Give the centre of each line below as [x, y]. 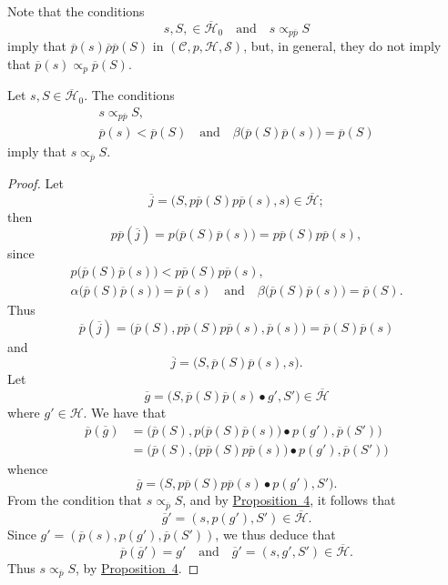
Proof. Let [36, 182]
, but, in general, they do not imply [342, 46]
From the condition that [75, 500]
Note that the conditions [76, 11]
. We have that [125, 413]
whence [28, 468]
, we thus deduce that [275, 535]
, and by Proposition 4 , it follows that [289, 500]
